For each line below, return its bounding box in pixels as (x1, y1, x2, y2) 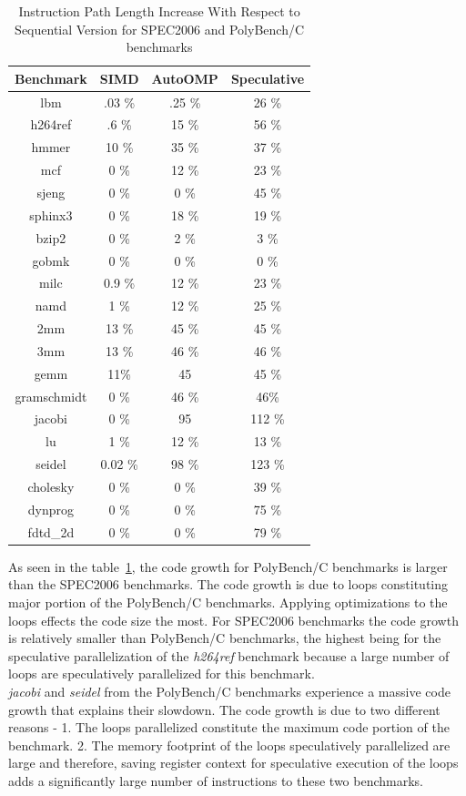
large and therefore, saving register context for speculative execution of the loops (8, 753, 459, 772)
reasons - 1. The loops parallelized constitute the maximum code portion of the (8, 718, 450, 737)
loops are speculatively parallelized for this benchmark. (8, 664, 315, 683)
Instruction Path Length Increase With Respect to (18, 2, 300, 20)
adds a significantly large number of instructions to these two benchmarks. (8, 770, 424, 790)
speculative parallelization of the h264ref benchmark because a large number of (8, 646, 450, 665)
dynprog (27, 499, 75, 518)
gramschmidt (15, 386, 87, 405)
